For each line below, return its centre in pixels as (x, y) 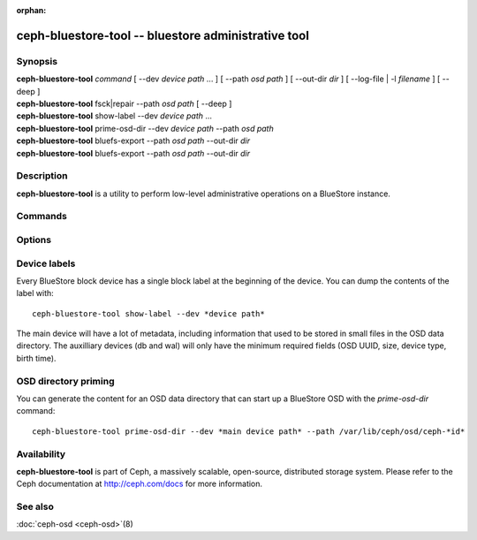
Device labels (46, 263)
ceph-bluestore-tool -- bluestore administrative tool (163, 35)
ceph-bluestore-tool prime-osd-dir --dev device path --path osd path (145, 128)
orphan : (31, 10)
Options (34, 240)
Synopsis (37, 61)
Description (42, 176)
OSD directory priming (65, 381)
